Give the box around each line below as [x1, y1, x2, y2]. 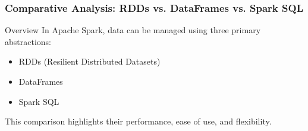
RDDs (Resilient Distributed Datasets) [18, 55, 161, 68]
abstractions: [5, 35, 51, 47]
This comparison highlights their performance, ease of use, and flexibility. [5, 115, 272, 127]
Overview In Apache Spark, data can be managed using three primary [5, 24, 261, 36]
